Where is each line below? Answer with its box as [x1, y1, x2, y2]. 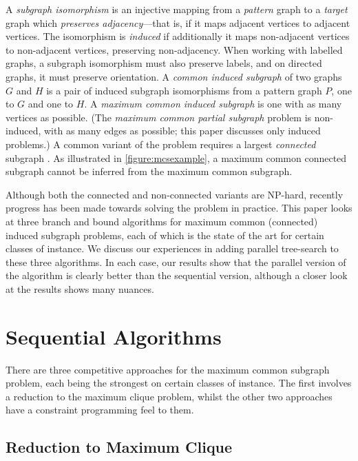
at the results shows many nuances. [6, 281, 154, 296]
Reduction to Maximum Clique [6, 436, 233, 458]
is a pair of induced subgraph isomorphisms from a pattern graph [46, 83, 322, 97]
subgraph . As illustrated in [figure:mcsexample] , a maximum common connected [6, 150, 347, 165]
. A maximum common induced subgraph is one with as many [84, 96, 342, 111]
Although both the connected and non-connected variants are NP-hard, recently [6, 187, 344, 201]
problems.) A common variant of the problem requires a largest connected [6, 136, 316, 151]
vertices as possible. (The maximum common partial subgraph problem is [6, 110, 312, 124]
